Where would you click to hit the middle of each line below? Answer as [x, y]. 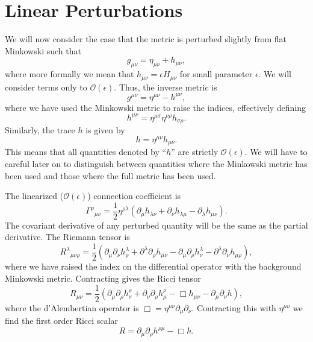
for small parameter [216, 74]
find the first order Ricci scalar [61, 321]
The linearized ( [34, 196]
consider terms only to [46, 87]
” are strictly [195, 152]
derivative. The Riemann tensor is [67, 237]
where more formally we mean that [70, 74]
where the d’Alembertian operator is [72, 307]
